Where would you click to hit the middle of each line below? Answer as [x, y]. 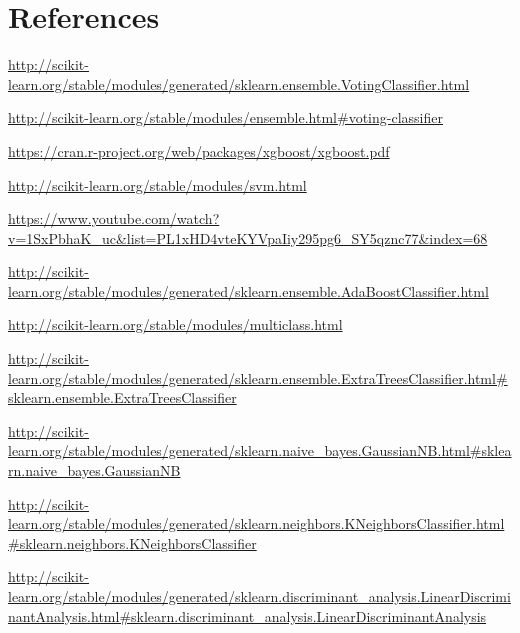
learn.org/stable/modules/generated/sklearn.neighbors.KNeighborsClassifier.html [256, 523]
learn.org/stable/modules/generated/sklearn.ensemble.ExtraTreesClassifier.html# [258, 377]
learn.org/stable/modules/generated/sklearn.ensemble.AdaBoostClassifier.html [248, 290]
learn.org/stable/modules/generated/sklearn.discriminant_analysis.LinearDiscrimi [259, 596]
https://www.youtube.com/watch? [114, 218]
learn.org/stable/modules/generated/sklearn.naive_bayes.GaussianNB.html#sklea [260, 450]
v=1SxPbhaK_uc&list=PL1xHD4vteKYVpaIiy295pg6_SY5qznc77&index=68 [248, 237]
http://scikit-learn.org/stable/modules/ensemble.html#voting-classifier [225, 117]
